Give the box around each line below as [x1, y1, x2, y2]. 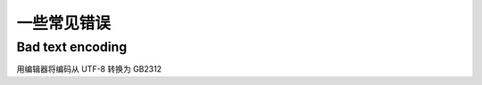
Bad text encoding [16, 39, 128, 55]
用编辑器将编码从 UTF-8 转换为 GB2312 [16, 64, 162, 74]
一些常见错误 [16, 13, 112, 33]
